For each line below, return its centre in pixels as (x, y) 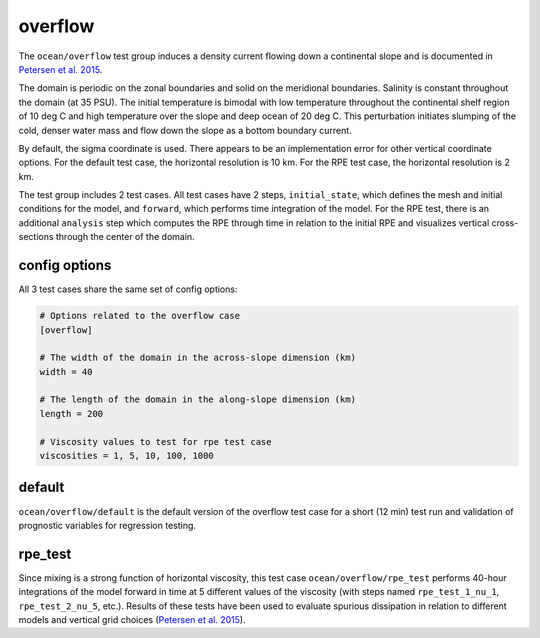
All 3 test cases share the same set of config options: (128, 289)
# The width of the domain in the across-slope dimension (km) (198, 358)
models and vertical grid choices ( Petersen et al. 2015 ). (132, 619)
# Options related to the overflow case (139, 316)
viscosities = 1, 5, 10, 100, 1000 (126, 456)
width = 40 (66, 371)
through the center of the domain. (125, 237)
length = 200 (71, 413)
